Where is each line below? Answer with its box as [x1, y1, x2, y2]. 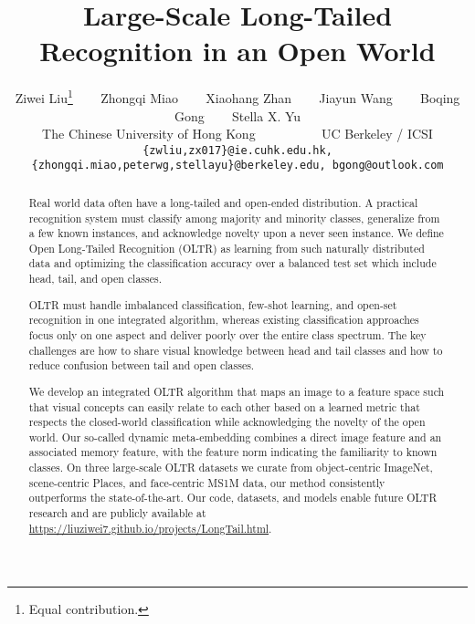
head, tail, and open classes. [28, 271, 162, 286]
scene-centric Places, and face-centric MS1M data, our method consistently [28, 474, 385, 490]
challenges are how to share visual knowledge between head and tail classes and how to [28, 342, 443, 358]
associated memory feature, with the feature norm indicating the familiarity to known [28, 444, 438, 460]
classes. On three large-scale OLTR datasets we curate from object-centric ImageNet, [28, 460, 433, 475]
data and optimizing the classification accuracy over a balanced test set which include [28, 255, 437, 271]
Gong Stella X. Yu [174, 106, 301, 125]
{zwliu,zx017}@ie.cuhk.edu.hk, [142, 143, 332, 157]
